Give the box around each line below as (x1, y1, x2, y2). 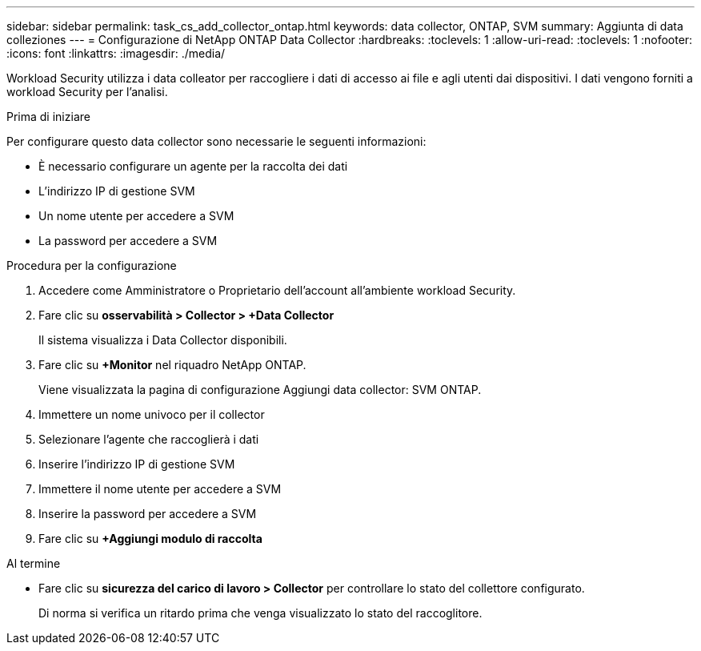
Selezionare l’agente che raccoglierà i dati (38, 432, 259, 446)
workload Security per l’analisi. (6, 85, 168, 98)
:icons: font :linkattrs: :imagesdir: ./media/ (6, 46, 226, 60)
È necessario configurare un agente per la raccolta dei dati (38, 159, 348, 173)
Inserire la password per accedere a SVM (38, 507, 257, 520)
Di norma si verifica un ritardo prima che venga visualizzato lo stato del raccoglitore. (38, 606, 483, 620)
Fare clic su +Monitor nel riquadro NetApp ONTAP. (38, 358, 306, 372)
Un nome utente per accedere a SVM (38, 209, 234, 223)
